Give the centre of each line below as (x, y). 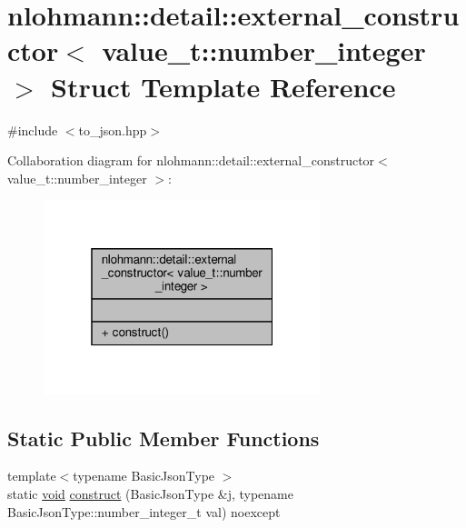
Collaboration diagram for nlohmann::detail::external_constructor (191, 160)
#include (33, 130)
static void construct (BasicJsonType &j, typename (150, 494)
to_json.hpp (113, 130)
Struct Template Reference (223, 86)
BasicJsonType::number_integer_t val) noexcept (144, 511)
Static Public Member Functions (164, 438)
